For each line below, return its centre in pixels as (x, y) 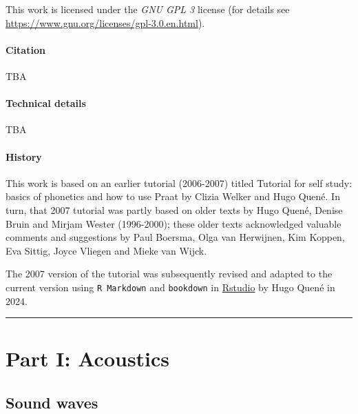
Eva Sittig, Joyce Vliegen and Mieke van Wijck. (106, 250)
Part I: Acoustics (88, 358)
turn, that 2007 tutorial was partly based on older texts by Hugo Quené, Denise (174, 209)
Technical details (46, 103)
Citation (25, 49)
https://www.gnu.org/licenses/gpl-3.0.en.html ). (105, 22)
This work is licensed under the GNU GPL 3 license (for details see (148, 9)
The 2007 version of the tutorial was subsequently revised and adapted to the (169, 274)
